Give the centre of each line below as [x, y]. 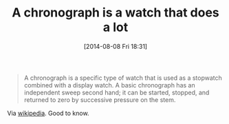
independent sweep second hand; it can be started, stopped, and [117, 92]
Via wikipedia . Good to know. [48, 113]
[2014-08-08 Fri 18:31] [116, 46]
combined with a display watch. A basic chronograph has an [109, 85]
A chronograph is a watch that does [116, 13]
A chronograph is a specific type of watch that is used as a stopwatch [123, 78]
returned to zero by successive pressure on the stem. [100, 100]
